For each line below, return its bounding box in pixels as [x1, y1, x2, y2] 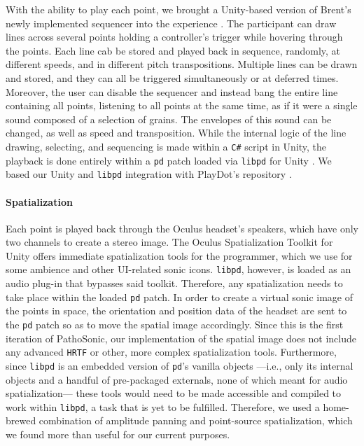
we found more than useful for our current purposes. [6, 426, 230, 441]
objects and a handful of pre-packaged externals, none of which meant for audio [6, 372, 348, 386]
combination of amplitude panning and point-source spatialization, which [38, 413, 353, 428]
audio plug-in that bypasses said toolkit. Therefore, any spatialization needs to [6, 276, 343, 291]
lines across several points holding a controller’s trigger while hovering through [6, 29, 343, 44]
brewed [6, 413, 36, 428]
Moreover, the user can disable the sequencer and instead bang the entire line [6, 84, 338, 99]
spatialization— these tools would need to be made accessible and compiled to [6, 386, 342, 400]
